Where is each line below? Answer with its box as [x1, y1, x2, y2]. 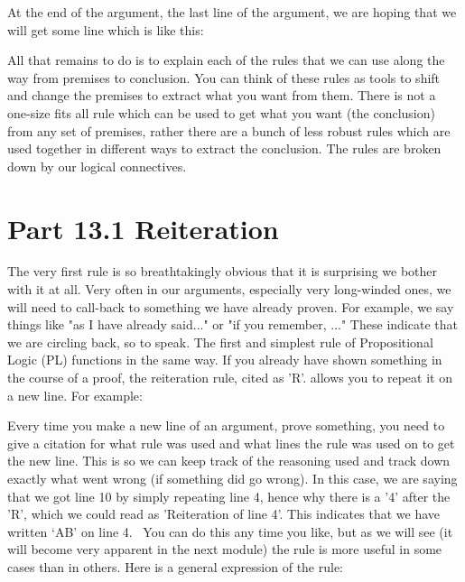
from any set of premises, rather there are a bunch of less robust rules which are [7, 121, 451, 140]
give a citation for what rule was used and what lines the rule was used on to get [7, 433, 455, 452]
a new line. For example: [7, 385, 143, 404]
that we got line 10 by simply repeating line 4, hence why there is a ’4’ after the [7, 486, 451, 505]
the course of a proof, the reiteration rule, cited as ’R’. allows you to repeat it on [7, 368, 452, 387]
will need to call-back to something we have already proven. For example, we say [7, 297, 454, 316]
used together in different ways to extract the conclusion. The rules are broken [7, 139, 442, 158]
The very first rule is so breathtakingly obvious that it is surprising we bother [7, 262, 438, 281]
